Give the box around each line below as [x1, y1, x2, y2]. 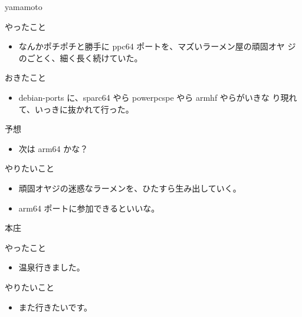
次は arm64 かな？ [18, 142, 88, 154]
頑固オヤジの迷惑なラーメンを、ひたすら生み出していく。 [18, 181, 241, 194]
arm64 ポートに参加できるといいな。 [18, 202, 160, 214]
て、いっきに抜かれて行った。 [18, 103, 134, 115]
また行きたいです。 [18, 301, 92, 313]
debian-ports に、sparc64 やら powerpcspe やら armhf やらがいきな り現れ [18, 91, 297, 103]
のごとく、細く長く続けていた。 [18, 51, 143, 64]
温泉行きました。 [18, 261, 85, 273]
